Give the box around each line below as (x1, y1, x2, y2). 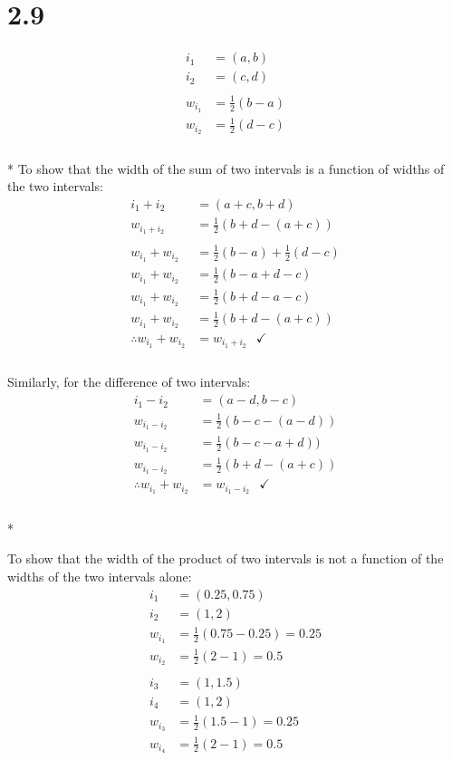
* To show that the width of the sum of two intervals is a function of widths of (7, 159, 445, 178)
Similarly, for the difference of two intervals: (7, 372, 251, 391)
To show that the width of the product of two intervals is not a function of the (7, 549, 444, 568)
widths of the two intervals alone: (7, 567, 192, 585)
